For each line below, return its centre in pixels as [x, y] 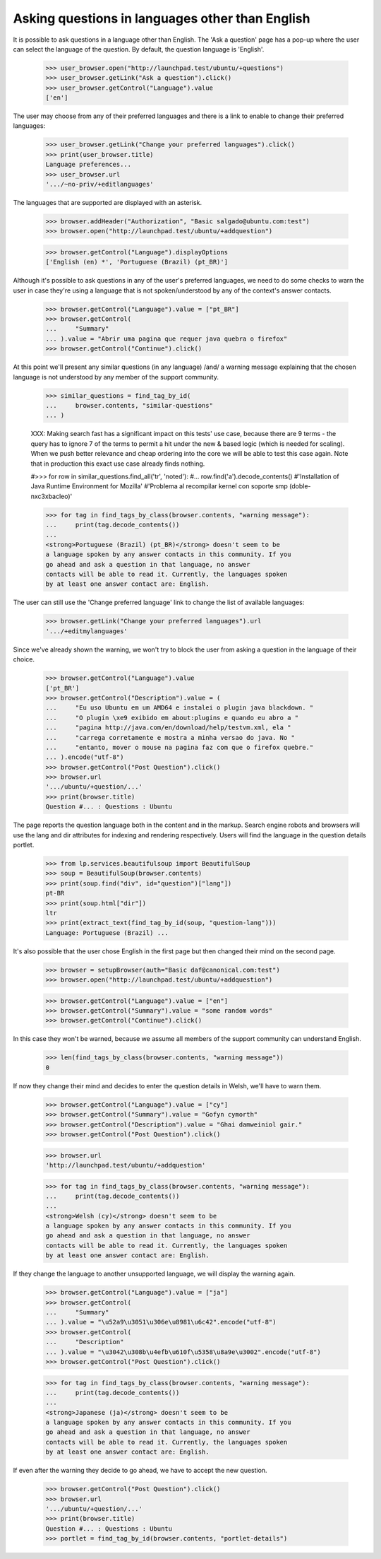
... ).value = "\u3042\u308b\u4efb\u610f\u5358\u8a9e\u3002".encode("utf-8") [183, 1352]
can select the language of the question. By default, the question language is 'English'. [139, 49]
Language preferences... [89, 165]
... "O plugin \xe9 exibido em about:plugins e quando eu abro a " [172, 718]
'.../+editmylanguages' [87, 631]
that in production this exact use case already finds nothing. [118, 464]
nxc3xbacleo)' [52, 496]
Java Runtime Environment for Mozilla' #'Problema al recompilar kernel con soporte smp [159, 486]
